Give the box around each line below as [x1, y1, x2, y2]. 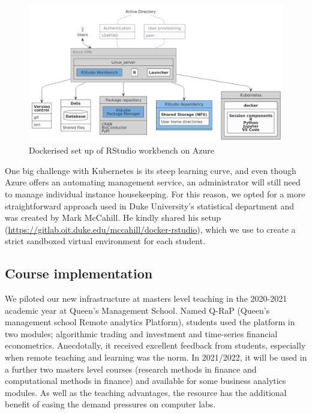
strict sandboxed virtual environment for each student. [5, 235, 206, 247]
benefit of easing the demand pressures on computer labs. [5, 398, 216, 410]
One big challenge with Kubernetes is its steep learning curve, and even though [5, 164, 296, 176]
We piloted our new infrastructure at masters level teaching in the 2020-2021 [5, 292, 287, 305]
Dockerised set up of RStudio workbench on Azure [29, 144, 215, 157]
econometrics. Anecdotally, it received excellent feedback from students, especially [5, 339, 306, 352]
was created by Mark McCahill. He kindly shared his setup [5, 211, 221, 224]
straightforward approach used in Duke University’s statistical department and [5, 199, 294, 212]
